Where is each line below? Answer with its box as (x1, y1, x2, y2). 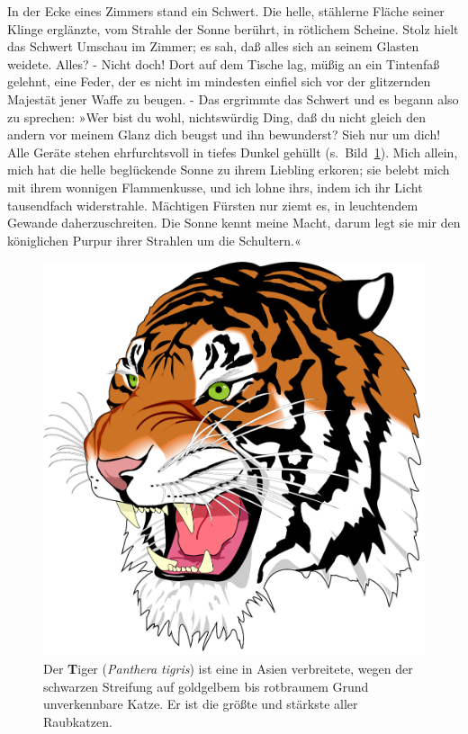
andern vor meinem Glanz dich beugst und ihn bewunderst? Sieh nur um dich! (7, 125, 441, 144)
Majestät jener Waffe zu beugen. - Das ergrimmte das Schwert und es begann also (7, 89, 459, 108)
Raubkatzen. (43, 712, 112, 730)
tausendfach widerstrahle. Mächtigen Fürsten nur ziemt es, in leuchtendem (7, 195, 418, 214)
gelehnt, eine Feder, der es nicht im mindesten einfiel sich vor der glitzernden (7, 72, 431, 91)
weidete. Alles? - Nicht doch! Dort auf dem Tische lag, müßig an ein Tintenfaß (7, 54, 440, 73)
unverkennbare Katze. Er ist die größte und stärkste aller (43, 694, 358, 713)
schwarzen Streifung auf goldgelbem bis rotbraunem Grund (43, 676, 369, 695)
